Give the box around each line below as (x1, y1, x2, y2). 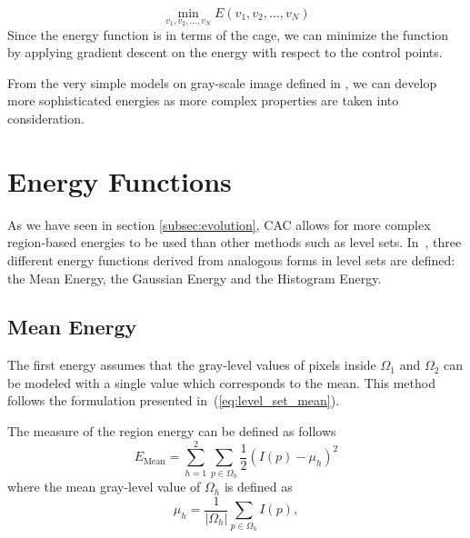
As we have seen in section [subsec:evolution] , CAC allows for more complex (7, 214, 431, 234)
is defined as (224, 477, 293, 496)
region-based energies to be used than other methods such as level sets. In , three (7, 233, 462, 252)
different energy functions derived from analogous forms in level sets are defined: (7, 250, 455, 269)
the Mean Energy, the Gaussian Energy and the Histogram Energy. (7, 268, 382, 287)
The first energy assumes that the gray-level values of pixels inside (7, 355, 376, 374)
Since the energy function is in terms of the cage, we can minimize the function (7, 25, 449, 44)
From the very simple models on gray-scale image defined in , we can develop (7, 73, 437, 92)
